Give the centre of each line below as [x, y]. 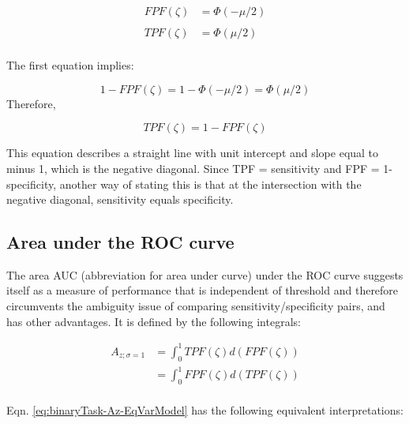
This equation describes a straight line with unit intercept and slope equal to [193, 153]
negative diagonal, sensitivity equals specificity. [120, 199]
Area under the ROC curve [120, 242]
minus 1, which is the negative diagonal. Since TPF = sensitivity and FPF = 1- [199, 168]
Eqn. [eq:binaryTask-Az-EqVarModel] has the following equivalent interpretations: [205, 409]
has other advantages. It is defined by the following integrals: [154, 321]
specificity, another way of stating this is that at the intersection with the [184, 184]
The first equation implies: [70, 65]
